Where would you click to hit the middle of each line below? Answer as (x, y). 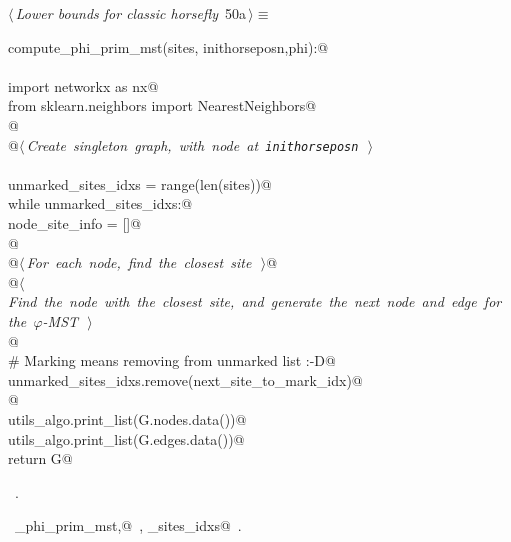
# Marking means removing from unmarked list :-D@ (172, 360)
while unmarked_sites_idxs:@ (100, 203)
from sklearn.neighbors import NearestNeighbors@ (162, 105)
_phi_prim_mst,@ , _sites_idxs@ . (128, 525)
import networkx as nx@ (83, 85)
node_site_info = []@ (75, 223)
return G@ (40, 458)
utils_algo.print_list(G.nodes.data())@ (127, 418)
